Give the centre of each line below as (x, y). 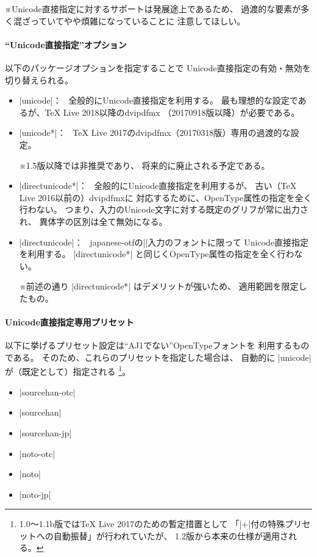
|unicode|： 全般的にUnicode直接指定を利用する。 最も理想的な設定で (158, 100)
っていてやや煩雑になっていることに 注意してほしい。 (138, 20)
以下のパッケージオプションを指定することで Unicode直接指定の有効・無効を (158, 67)
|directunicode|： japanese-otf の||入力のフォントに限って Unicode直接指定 (164, 242)
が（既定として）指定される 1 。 (68, 371)
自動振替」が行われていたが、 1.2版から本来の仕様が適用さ (171, 535)
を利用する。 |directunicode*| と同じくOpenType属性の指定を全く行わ (157, 254)
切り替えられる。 (39, 80)
